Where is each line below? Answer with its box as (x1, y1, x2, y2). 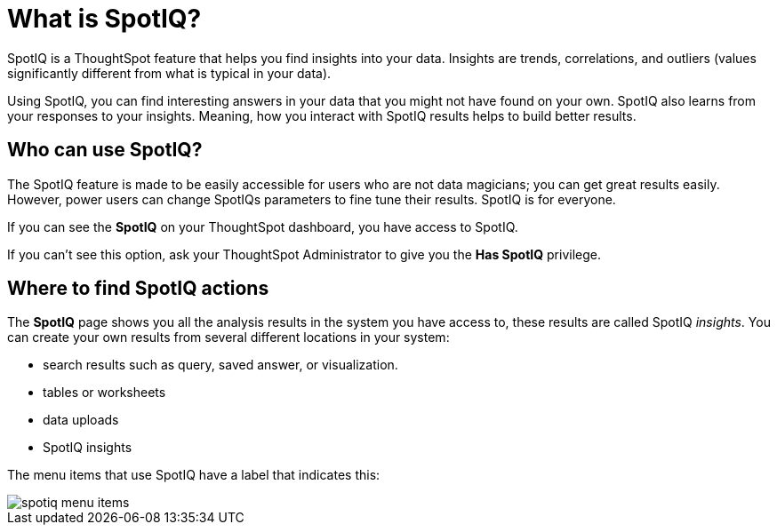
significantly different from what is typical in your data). (7, 65, 332, 81)
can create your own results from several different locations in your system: (7, 330, 450, 345)
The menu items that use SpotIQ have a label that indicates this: (7, 467, 380, 483)
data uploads (43, 412, 119, 428)
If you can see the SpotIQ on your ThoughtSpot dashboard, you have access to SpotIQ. (7, 218, 518, 234)
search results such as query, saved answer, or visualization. (43, 357, 398, 373)
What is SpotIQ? (7, 4, 202, 34)
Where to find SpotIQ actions (7, 277, 269, 300)
